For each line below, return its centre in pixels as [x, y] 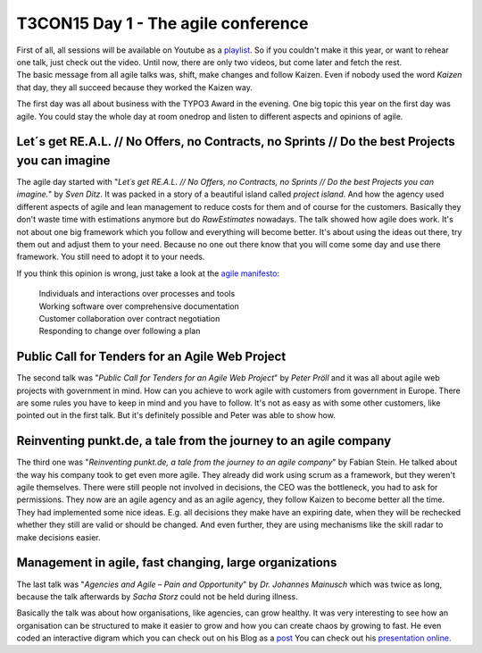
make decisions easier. [59, 537]
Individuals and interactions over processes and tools [137, 294]
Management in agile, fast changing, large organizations [177, 563]
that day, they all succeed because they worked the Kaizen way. [135, 87]
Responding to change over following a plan [120, 331]
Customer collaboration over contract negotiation [129, 318]
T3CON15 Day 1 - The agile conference [162, 23]
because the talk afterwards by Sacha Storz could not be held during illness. [157, 596]
